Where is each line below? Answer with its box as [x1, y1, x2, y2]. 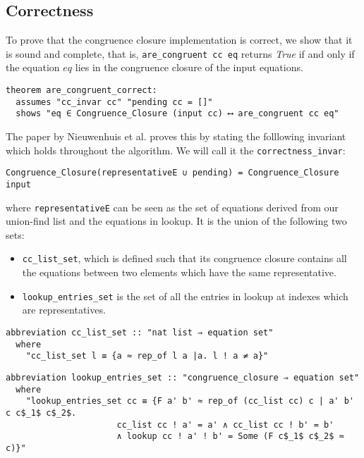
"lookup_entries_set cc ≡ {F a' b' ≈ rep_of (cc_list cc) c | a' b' [25, 396, 354, 407]
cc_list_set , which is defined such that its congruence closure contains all [22, 251, 347, 266]
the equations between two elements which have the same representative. [22, 265, 336, 280]
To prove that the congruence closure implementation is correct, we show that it [6, 32, 353, 47]
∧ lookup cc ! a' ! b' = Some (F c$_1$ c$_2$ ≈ [116, 431, 344, 442]
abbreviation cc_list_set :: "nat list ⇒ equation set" [6, 327, 274, 338]
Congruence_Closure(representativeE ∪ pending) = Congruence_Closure [6, 168, 339, 178]
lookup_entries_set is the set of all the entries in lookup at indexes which [22, 288, 348, 303]
